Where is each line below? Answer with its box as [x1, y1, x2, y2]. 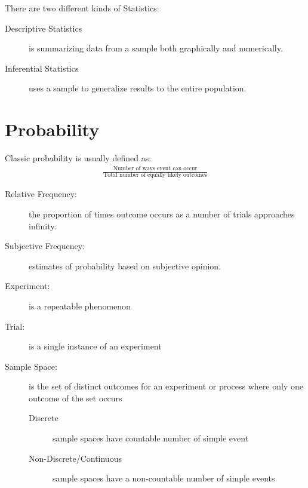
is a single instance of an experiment [29, 340, 162, 352]
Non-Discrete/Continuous [29, 452, 122, 464]
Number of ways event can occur [113, 165, 198, 171]
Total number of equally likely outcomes [103, 172, 207, 179]
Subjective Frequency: [5, 240, 85, 252]
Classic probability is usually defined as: [5, 152, 152, 164]
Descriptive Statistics [5, 22, 82, 34]
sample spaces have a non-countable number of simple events [53, 472, 275, 484]
